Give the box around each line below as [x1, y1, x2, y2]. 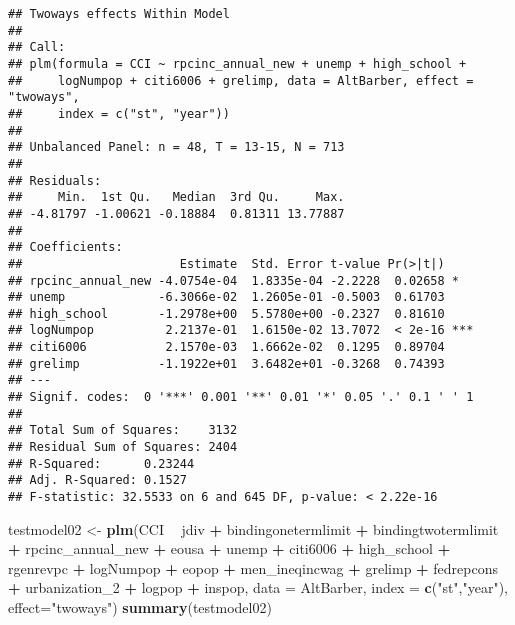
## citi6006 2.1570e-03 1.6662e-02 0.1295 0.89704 [8, 340, 445, 355]
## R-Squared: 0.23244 [8, 456, 195, 471]
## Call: [8, 40, 66, 55]
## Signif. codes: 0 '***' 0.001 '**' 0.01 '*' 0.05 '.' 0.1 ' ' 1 [8, 390, 474, 405]
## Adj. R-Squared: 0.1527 [8, 473, 187, 488]
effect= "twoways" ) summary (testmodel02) [8, 597, 272, 618]
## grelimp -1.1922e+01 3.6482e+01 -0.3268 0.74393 [8, 356, 445, 371]
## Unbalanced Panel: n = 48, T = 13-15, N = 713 [8, 140, 345, 155]
